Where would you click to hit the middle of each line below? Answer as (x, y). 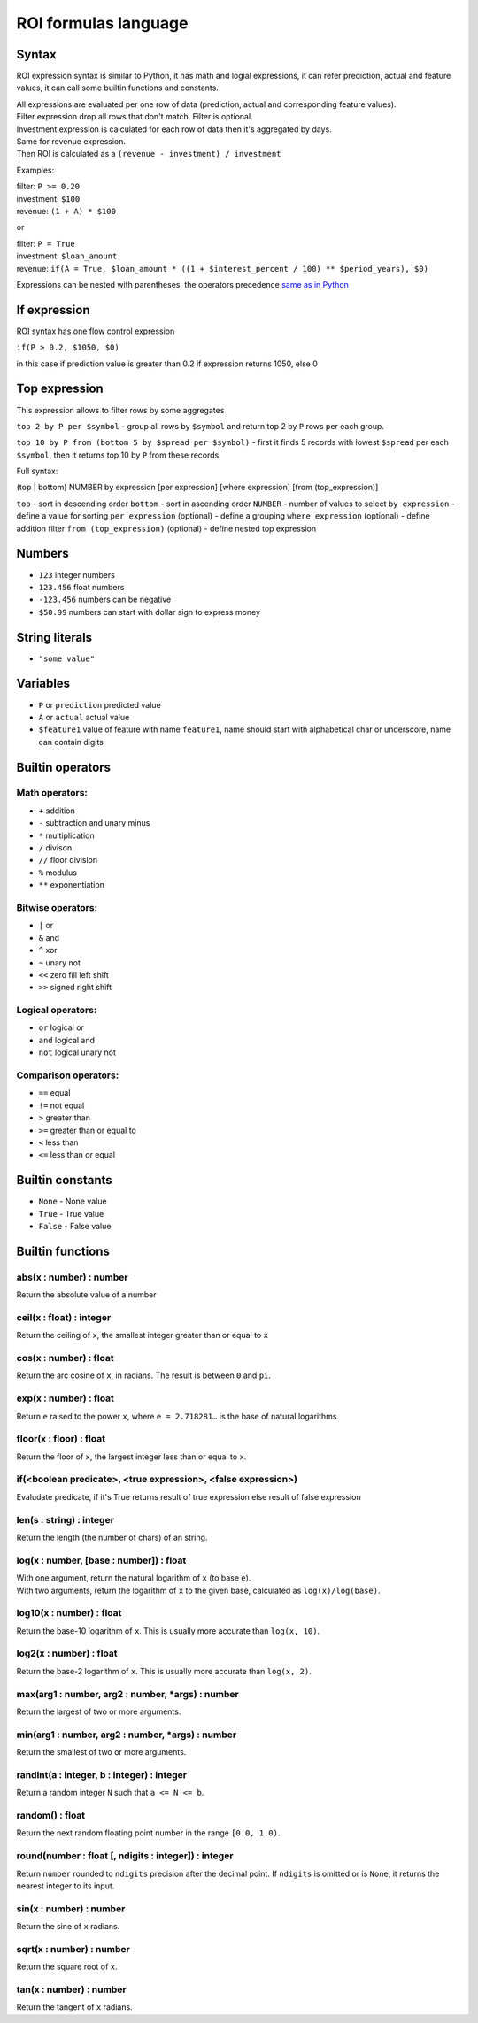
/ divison (55, 848)
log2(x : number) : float (67, 1653)
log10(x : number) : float (69, 1613)
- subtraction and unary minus (94, 823)
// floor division (68, 860)
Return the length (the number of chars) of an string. (112, 1537)
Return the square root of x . (67, 1967)
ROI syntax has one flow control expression (96, 331)
